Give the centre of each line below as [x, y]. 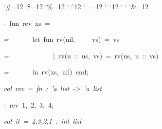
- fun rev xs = [27, 23]
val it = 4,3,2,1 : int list [43, 121]
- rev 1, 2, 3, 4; [28, 104]
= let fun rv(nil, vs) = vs [62, 39]
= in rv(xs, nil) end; [46, 72]
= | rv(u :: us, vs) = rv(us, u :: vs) [81, 55]
